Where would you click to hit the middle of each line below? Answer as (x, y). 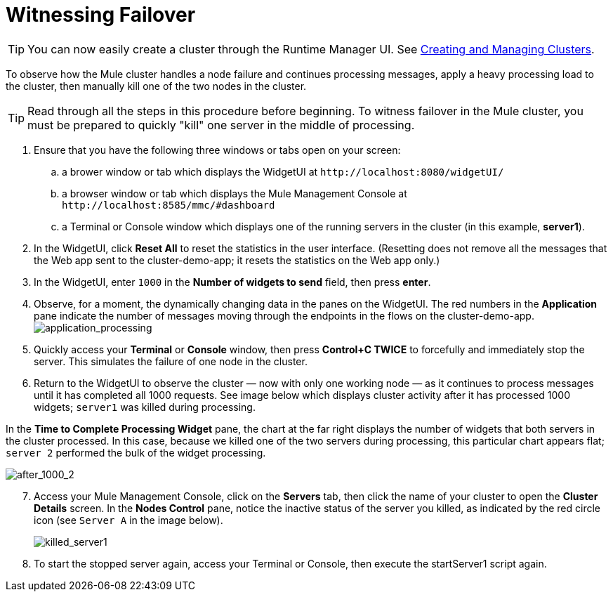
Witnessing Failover (101, 15)
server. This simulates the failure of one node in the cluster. (171, 361)
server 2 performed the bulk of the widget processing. (136, 452)
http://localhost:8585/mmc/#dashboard (169, 205)
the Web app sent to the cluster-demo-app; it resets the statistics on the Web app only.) (237, 260)
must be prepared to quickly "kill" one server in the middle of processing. (221, 125)
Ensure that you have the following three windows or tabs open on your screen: (217, 150)
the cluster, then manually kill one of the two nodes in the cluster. (156, 86)
